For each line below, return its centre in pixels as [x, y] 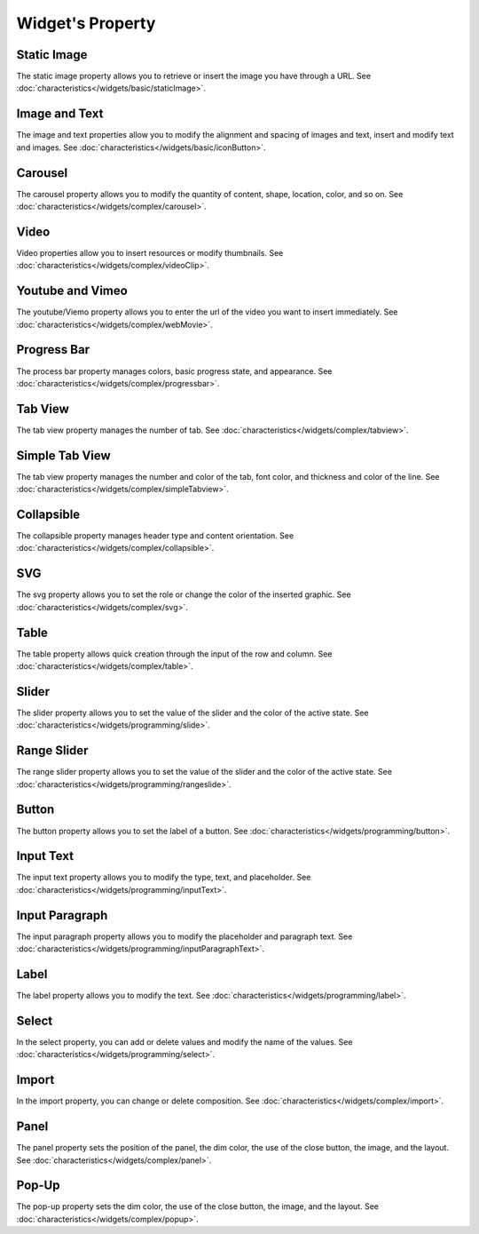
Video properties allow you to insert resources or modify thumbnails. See [150, 252]
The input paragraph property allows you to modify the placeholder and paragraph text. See [185, 936]
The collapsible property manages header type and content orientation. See [155, 536]
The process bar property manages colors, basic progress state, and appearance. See [174, 371]
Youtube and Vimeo [72, 291]
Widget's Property [86, 23]
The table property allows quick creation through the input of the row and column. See [174, 654]
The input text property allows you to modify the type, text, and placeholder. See [164, 877]
